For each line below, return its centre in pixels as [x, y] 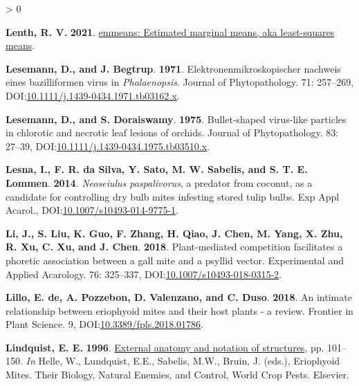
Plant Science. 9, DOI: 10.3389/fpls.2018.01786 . [104, 324]
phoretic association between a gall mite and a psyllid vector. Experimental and [175, 260]
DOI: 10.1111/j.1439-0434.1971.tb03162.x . [93, 95]
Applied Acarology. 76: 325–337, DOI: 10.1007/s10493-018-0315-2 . [144, 274]
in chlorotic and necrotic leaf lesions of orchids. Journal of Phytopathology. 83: [172, 132]
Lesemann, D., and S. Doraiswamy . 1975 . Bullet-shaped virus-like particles [176, 119]
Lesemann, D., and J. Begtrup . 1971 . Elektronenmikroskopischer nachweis [173, 68]
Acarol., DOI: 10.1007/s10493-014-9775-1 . [92, 210]
